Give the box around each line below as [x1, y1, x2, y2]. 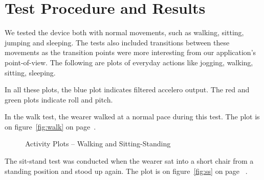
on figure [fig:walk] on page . [5, 121, 96, 132]
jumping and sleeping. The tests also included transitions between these [5, 37, 230, 47]
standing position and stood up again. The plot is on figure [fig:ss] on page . [5, 165, 248, 176]
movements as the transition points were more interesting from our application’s [5, 47, 256, 58]
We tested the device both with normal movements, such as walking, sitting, [5, 27, 244, 38]
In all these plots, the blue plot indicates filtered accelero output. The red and [5, 84, 250, 95]
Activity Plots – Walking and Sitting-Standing [25, 138, 171, 149]
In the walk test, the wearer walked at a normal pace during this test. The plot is [5, 111, 260, 122]
